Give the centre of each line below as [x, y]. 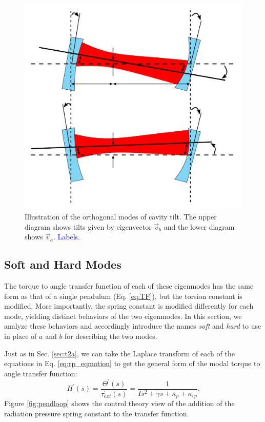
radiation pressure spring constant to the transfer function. [97, 413]
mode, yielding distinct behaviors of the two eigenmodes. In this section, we [123, 316]
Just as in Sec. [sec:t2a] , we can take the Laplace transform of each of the [119, 353]
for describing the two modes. [111, 336]
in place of [21, 336]
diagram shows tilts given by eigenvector [88, 226]
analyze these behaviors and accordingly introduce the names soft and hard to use [133, 326]
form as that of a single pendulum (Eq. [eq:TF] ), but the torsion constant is [123, 296]
